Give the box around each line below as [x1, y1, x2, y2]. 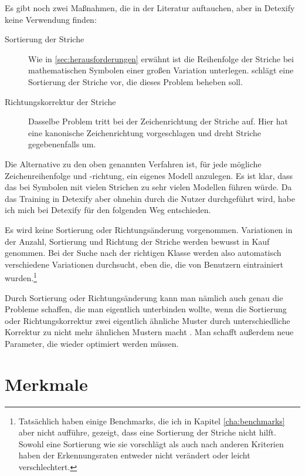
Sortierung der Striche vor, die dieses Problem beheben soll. [28, 75, 243, 87]
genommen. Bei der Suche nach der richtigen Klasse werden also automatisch [5, 247, 282, 259]
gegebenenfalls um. [28, 138, 96, 150]
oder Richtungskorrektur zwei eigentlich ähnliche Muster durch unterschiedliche [5, 314, 290, 326]
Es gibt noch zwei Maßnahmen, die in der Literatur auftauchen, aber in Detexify [5, 2, 295, 13]
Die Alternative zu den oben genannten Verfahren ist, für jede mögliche [5, 157, 262, 170]
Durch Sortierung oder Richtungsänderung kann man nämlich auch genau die [5, 291, 283, 303]
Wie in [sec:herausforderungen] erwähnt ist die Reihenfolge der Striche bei [28, 52, 294, 65]
